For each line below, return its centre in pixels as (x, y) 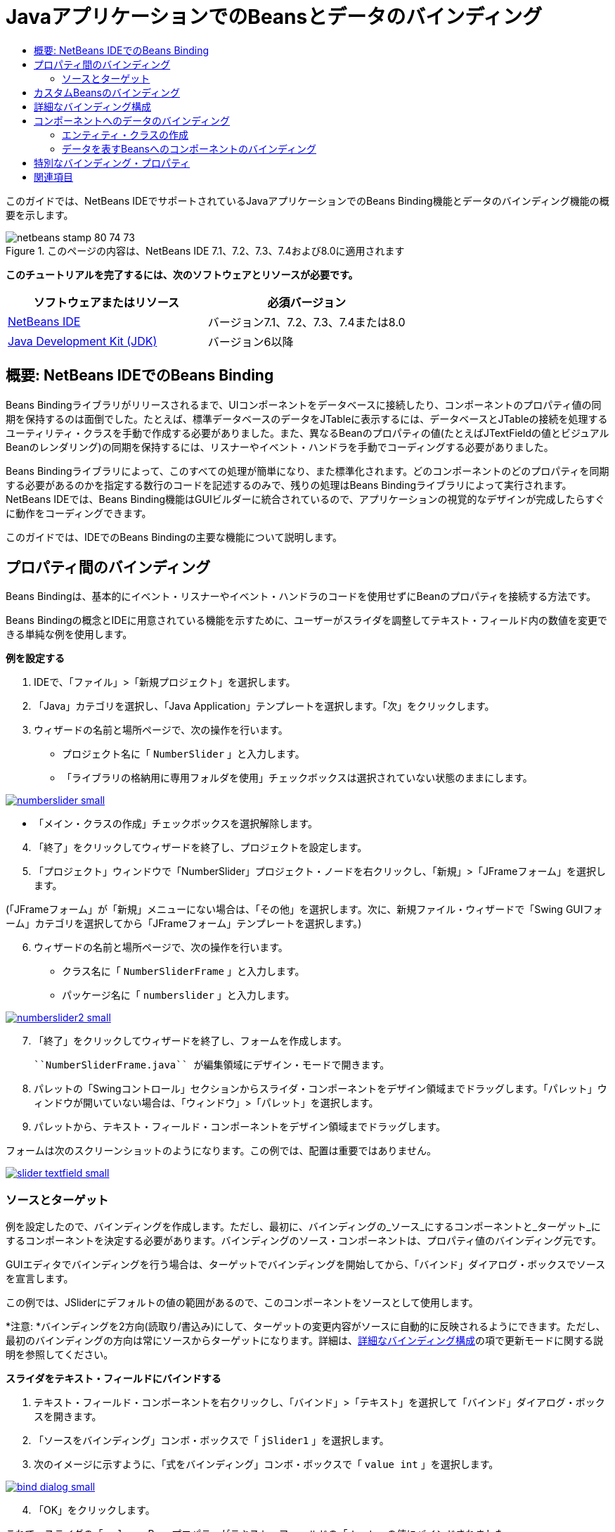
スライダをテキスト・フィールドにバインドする (114, 1379)
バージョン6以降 (251, 341)
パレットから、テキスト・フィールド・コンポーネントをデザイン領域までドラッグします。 (240, 1127)
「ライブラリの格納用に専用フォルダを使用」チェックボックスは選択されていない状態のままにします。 (297, 778)
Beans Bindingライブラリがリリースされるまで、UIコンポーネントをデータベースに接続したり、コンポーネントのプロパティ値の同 (304, 404)
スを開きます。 (68, 1417)
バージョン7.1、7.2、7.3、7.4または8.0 (306, 322)
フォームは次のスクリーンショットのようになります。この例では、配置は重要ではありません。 (221, 1151)
